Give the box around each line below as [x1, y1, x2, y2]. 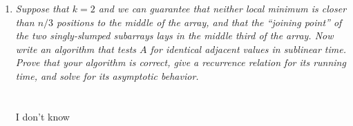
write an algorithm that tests [15, 41, 137, 56]
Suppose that [15, 1, 69, 15]
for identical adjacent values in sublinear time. [150, 41, 347, 56]
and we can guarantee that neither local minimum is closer [98, 1, 347, 15]
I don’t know [15, 109, 70, 123]
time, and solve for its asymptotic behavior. [15, 68, 199, 83]
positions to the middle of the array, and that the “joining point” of [57, 14, 342, 29]
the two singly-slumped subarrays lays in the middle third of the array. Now [15, 28, 334, 43]
